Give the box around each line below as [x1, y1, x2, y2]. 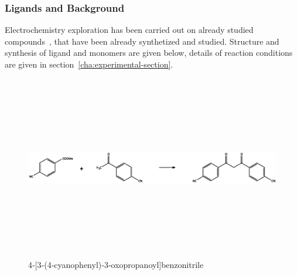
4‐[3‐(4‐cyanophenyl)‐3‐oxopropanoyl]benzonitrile [28, 258, 204, 270]
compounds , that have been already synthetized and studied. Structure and [5, 35, 279, 47]
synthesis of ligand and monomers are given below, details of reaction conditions [5, 46, 293, 59]
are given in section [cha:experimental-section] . [5, 58, 173, 70]
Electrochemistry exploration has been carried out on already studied [5, 24, 254, 36]
